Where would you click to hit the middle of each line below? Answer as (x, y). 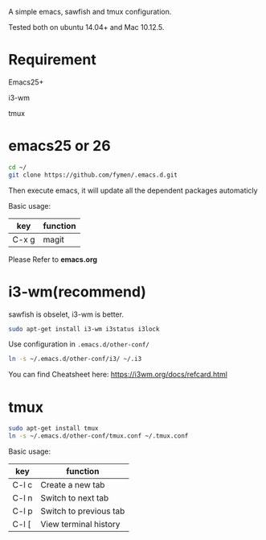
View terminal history (80, 524)
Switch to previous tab (83, 511)
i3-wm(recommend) (78, 291)
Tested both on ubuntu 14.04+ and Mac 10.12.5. (86, 27)
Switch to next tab (75, 498)
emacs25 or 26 (59, 146)
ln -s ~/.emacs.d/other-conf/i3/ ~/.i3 (75, 359)
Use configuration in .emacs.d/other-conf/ (79, 344)
